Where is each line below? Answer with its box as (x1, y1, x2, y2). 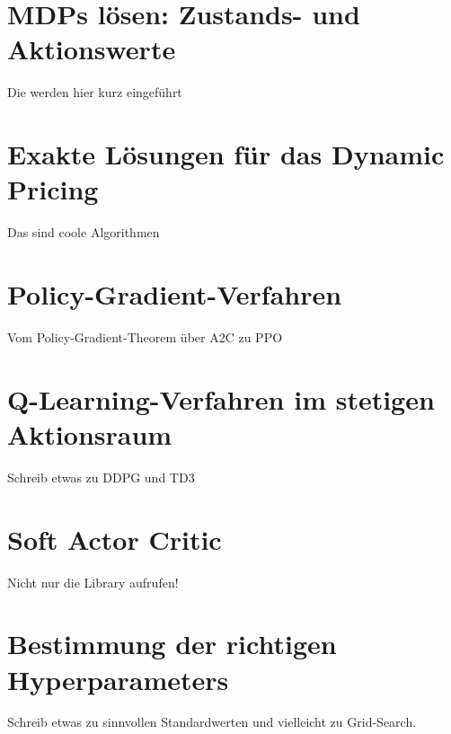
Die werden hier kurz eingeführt (7, 83, 182, 102)
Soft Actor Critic (7, 520, 222, 557)
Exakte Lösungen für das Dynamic (7, 136, 445, 172)
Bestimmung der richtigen (7, 625, 337, 662)
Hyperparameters (7, 660, 229, 697)
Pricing (7, 171, 99, 208)
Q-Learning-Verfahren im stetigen (7, 380, 435, 417)
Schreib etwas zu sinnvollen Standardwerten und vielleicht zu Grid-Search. (7, 712, 417, 731)
